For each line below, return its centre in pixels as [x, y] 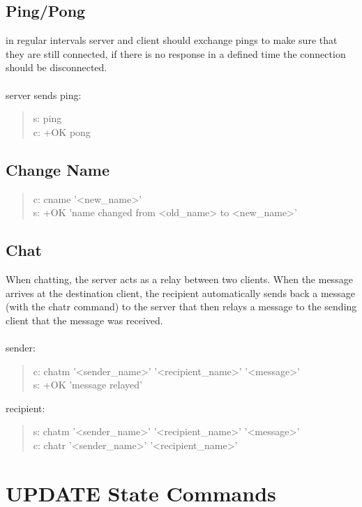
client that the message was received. [84, 320]
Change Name [58, 169]
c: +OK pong [62, 131]
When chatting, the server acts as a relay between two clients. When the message [179, 279]
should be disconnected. [56, 67]
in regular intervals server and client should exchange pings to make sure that [172, 40]
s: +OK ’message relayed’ [88, 385]
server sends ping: [44, 94]
